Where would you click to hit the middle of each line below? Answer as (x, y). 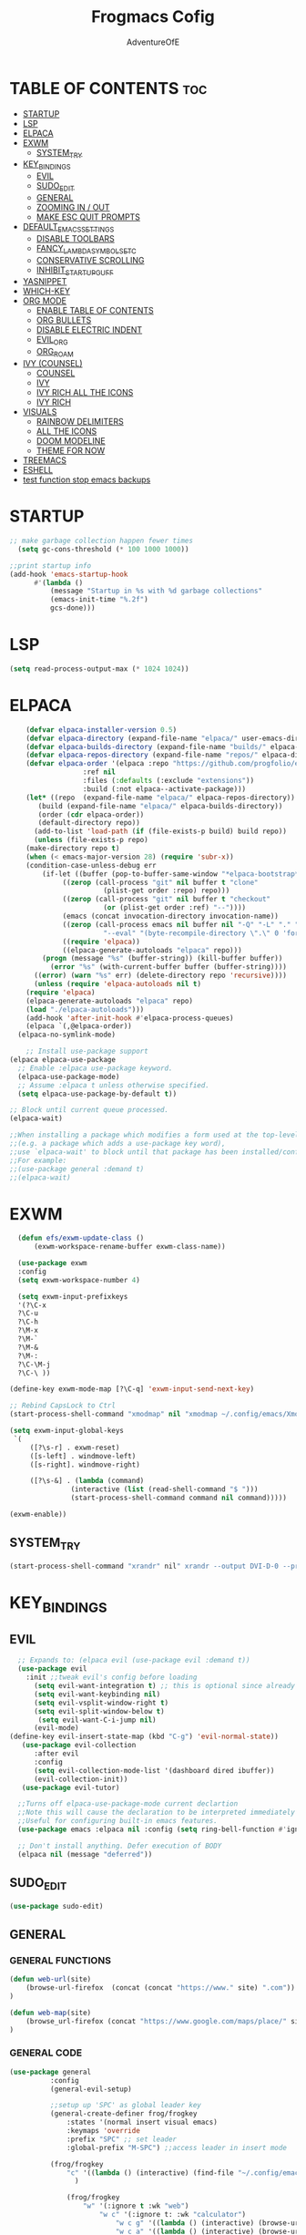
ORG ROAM (55, 353)
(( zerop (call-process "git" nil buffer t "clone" (160, 882)
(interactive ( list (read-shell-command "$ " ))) (164, 1489)
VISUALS (40, 412)
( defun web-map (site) (51, 2013)
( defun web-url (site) (51, 1980)
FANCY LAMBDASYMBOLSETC (86, 249)
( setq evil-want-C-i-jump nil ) (97, 1720)
